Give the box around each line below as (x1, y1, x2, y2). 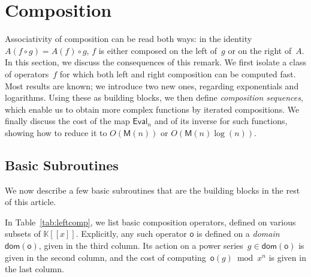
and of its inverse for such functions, (154, 115, 288, 127)
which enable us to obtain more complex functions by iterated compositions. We (5, 103, 300, 115)
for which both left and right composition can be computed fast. (59, 67, 296, 80)
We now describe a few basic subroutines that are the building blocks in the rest (5, 183, 300, 196)
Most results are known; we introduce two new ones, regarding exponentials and (5, 79, 299, 92)
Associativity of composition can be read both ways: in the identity (5, 32, 252, 45)
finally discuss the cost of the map (5, 115, 130, 127)
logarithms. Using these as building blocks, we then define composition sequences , (5, 91, 303, 104)
